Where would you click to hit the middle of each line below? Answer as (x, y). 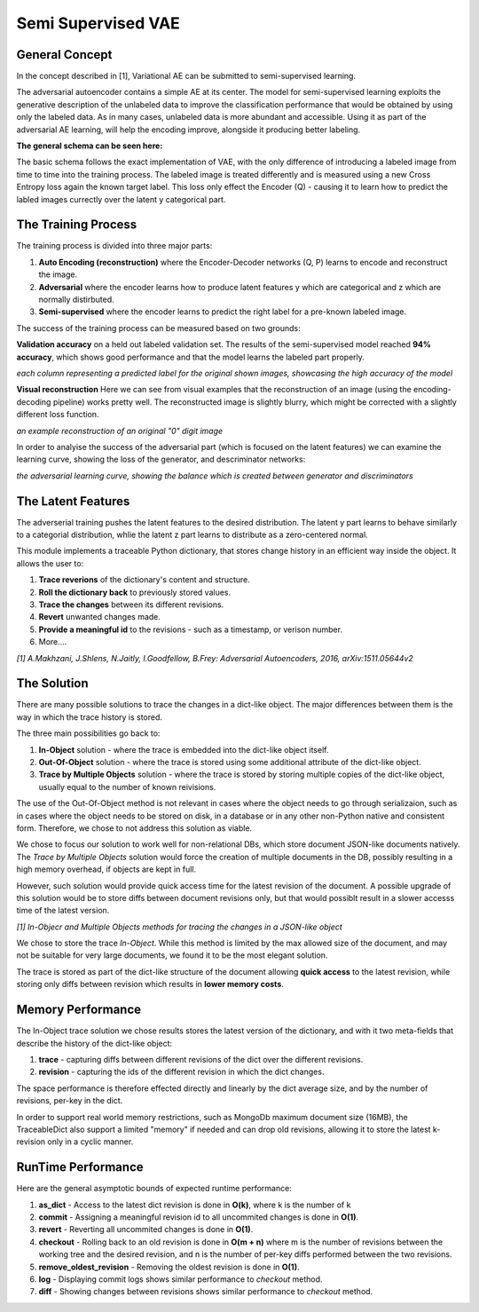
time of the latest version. (63, 911)
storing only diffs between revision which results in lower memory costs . (150, 984)
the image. (58, 274)
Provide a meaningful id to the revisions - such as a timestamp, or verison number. (191, 629)
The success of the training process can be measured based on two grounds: (158, 328)
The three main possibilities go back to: (88, 733)
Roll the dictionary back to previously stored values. (135, 592)
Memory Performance (79, 1010)
